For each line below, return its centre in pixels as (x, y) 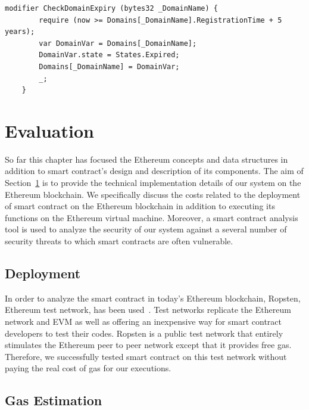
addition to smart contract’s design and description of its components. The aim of (154, 171)
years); (20, 32)
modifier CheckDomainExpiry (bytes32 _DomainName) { (111, 8)
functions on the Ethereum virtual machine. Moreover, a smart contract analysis (152, 217)
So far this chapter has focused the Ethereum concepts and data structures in (146, 159)
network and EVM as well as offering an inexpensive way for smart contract (143, 322)
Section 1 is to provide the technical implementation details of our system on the (153, 183)
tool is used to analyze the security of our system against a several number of (146, 229)
